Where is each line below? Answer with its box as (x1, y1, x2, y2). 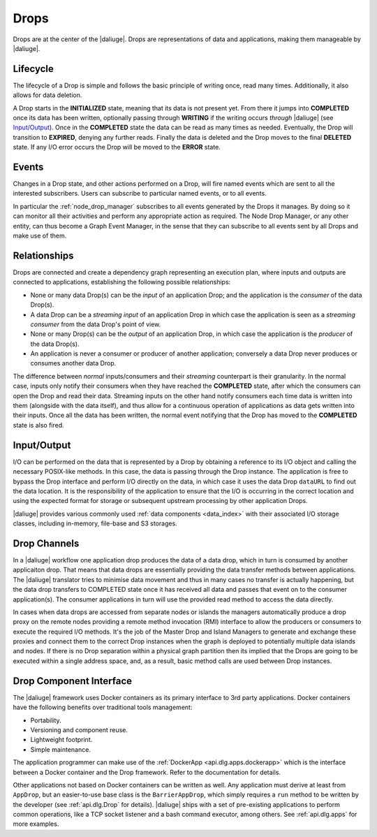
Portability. (30, 716, 62, 725)
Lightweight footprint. (30, 736, 93, 744)
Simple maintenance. (30, 745, 91, 754)
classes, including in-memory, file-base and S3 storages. (13, 519, 177, 527)
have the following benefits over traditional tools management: (13, 703, 193, 712)
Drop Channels (13, 537, 80, 549)
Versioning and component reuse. (30, 725, 128, 734)
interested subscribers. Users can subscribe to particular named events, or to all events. (13, 189, 267, 198)
